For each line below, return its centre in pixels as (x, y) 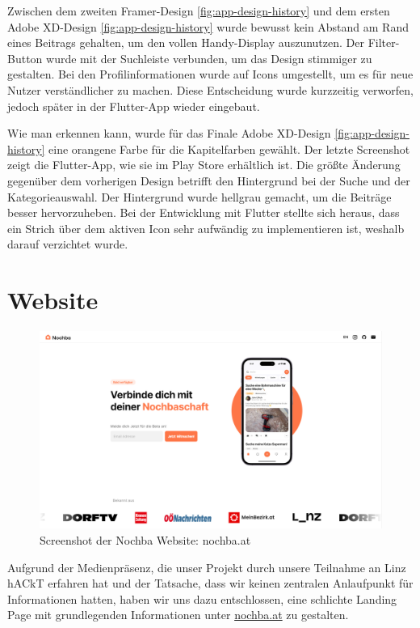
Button (25, 58)
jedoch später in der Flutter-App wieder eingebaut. (134, 106)
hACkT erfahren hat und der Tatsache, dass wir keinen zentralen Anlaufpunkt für (210, 583)
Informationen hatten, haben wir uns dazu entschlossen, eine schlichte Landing (202, 598)
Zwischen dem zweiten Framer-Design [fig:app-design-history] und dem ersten (199, 11)
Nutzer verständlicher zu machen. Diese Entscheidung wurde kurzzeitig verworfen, (210, 89)
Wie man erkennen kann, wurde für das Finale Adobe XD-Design (169, 133)
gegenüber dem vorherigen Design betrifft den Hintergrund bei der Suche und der (209, 180)
